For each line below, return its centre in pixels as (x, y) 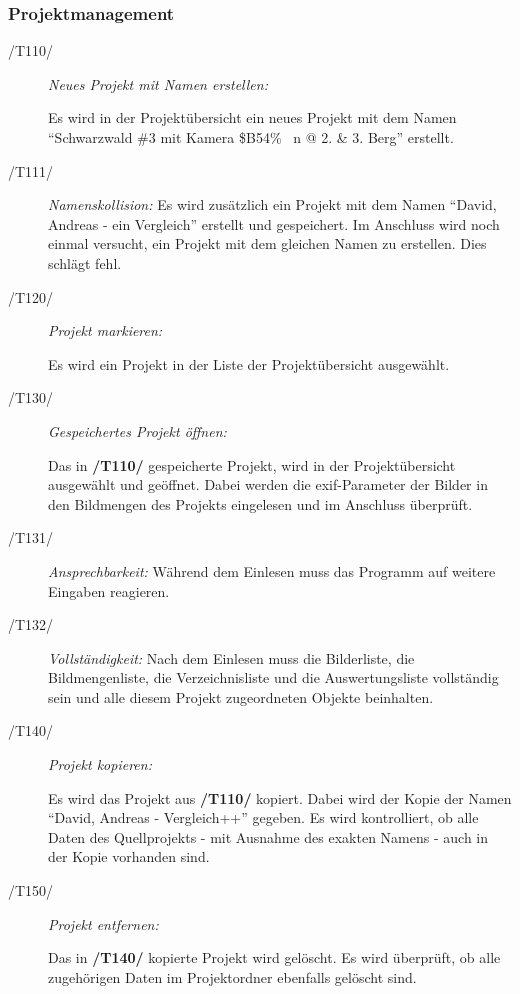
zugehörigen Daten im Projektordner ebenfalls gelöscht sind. (232, 976)
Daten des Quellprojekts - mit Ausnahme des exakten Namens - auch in (268, 836)
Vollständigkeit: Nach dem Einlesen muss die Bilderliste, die (231, 657)
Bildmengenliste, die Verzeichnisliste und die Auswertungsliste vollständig (273, 677)
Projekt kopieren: (100, 764)
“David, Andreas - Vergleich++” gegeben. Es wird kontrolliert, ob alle (263, 817)
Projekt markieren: (105, 330)
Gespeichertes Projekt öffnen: (137, 430)
